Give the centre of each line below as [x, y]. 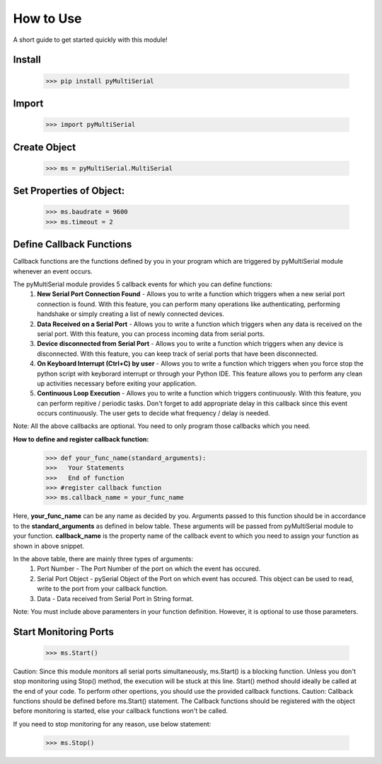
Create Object [45, 147]
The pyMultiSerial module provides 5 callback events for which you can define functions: [143, 284]
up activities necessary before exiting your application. [117, 383]
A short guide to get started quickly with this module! [90, 40]
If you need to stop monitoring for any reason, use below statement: [112, 724]
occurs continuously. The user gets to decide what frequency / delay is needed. [154, 413]
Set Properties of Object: [69, 191]
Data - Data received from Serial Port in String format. [115, 598]
